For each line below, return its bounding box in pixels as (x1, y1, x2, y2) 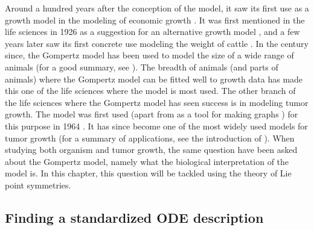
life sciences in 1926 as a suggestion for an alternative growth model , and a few (5, 25, 300, 38)
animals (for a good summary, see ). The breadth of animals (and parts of (5, 60, 278, 73)
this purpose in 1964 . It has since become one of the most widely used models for (5, 119, 308, 132)
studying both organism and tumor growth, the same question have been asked (5, 143, 298, 156)
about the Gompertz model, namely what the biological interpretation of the (5, 155, 289, 167)
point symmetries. (5, 178, 71, 191)
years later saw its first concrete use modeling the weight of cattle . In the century (5, 37, 309, 49)
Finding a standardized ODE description (5, 208, 264, 226)
